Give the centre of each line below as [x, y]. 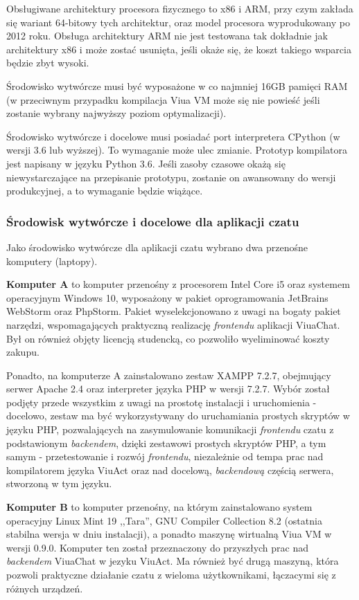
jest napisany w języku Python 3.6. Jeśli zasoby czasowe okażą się [146, 163]
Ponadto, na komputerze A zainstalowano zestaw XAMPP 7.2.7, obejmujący [169, 375]
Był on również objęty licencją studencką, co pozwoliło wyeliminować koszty [168, 338]
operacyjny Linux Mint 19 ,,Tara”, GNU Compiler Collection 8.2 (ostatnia [164, 520]
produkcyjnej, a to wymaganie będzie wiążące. [105, 191]
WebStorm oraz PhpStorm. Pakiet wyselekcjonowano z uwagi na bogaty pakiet [174, 311]
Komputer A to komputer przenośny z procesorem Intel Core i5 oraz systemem [178, 284]
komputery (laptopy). [52, 261]
